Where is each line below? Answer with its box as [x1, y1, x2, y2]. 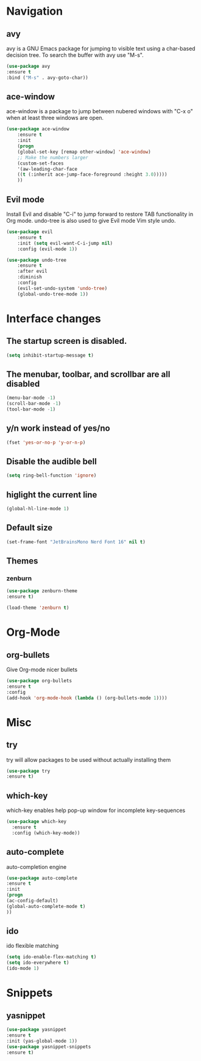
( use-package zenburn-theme [6, 588, 78, 594]
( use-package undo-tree [6, 257, 67, 263]
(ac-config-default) [6, 898, 59, 904]
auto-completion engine [6, 863, 67, 870]
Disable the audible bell [6, 456, 97, 467]
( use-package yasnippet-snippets [6, 1043, 91, 1050]
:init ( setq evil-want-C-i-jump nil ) [17, 240, 113, 246]
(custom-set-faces [17, 160, 64, 166]
